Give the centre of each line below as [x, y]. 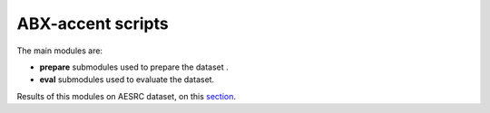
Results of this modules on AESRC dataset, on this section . [126, 96]
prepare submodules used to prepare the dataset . [134, 67]
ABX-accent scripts [93, 24]
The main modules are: [60, 51]
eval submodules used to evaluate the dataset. [127, 80]
